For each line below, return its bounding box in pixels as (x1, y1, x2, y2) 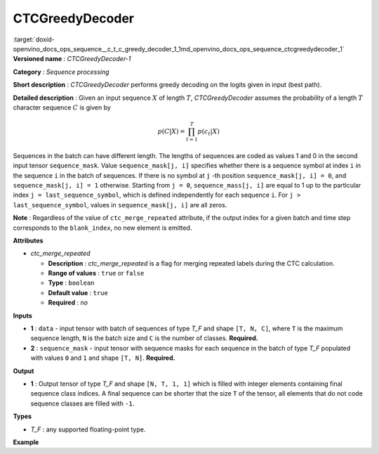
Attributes (13, 236, 44, 245)
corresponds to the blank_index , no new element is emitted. (13, 223, 192, 232)
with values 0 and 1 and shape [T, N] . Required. (30, 354, 175, 362)
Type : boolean (48, 278, 95, 287)
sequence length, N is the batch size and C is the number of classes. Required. (30, 334, 259, 342)
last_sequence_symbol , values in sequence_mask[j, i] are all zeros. (13, 200, 227, 209)
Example (13, 438, 39, 446)
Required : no (48, 299, 88, 307)
